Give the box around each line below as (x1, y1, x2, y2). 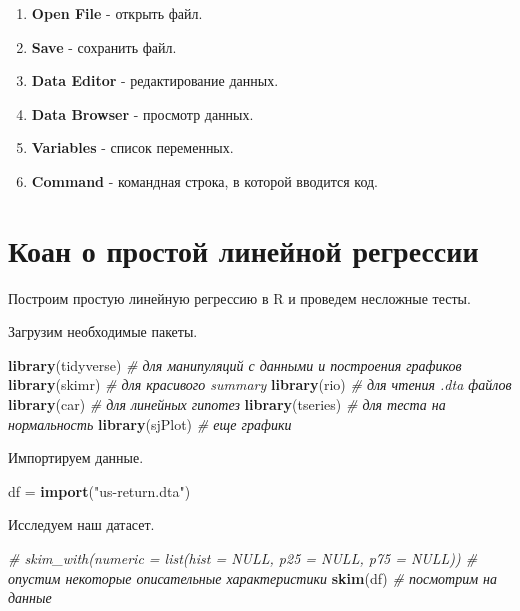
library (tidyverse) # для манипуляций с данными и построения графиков (8, 354, 462, 375)
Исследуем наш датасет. (8, 514, 155, 535)
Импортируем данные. (8, 447, 144, 468)
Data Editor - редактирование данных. (31, 70, 279, 91)
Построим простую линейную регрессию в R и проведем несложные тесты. (8, 287, 471, 308)
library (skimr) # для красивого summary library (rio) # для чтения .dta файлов (8, 374, 512, 395)
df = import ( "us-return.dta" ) (8, 480, 191, 501)
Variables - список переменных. (31, 137, 234, 158)
